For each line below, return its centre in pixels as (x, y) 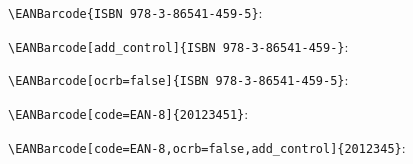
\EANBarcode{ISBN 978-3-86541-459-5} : (135, 12)
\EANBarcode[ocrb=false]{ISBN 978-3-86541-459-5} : (178, 79)
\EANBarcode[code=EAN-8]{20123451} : (128, 112)
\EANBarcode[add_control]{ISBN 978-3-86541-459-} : (178, 45)
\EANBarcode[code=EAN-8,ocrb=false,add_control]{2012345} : (207, 146)
